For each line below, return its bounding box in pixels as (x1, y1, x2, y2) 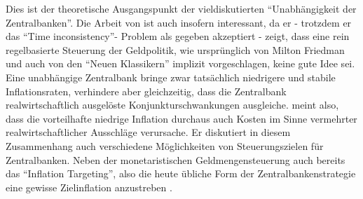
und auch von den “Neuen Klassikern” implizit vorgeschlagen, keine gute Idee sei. (6, 56, 355, 71)
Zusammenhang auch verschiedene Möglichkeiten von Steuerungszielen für (6, 138, 324, 153)
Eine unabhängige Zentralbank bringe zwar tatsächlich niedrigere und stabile (6, 69, 336, 84)
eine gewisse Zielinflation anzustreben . (6, 179, 172, 194)
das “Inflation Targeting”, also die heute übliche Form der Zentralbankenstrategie (6, 166, 356, 181)
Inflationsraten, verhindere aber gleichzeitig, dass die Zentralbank (6, 83, 287, 98)
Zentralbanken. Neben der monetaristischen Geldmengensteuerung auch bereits (6, 152, 345, 167)
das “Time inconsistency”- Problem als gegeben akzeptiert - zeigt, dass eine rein (6, 29, 350, 43)
